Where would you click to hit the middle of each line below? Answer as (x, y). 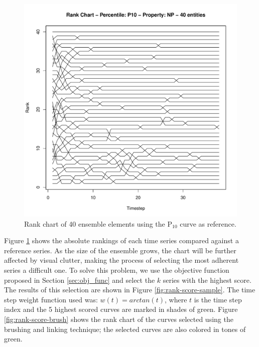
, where (176, 299)
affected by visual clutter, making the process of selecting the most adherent (121, 260)
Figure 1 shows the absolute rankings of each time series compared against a (121, 240)
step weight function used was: (51, 299)
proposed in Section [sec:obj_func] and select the (80, 280)
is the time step (218, 299)
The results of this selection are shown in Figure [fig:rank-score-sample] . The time (130, 290)
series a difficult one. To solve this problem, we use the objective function (117, 270)
